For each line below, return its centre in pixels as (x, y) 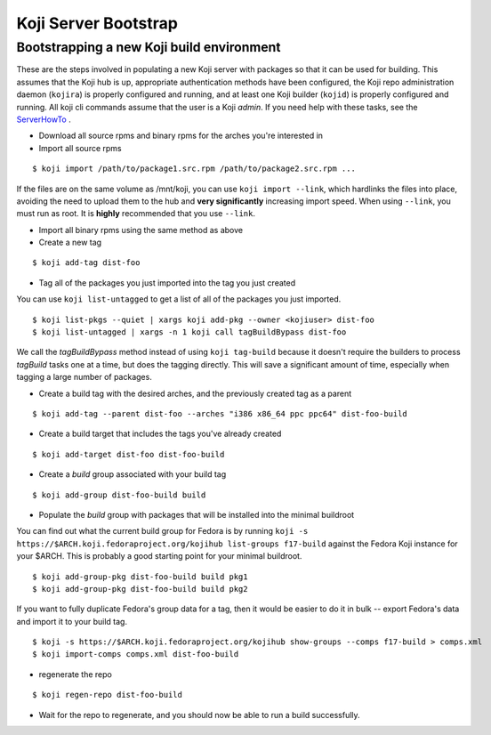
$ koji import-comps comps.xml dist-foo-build (136, 654)
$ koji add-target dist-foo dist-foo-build (129, 454)
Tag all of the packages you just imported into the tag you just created (167, 283)
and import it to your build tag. (72, 621)
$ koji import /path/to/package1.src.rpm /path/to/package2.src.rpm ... (194, 169)
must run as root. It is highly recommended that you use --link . (136, 214)
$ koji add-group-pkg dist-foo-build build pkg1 (140, 577)
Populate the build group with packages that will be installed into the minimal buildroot (197, 514)
